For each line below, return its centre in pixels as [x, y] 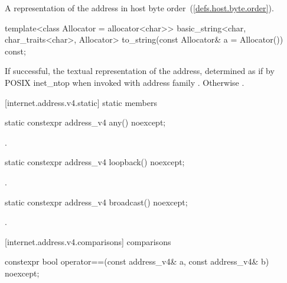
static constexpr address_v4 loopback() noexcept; [95, 162]
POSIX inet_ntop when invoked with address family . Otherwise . [125, 82]
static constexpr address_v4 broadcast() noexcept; [96, 202]
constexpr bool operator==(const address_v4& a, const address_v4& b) [137, 261]
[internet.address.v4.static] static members [81, 102]
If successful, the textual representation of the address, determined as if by [140, 71]
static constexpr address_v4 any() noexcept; [85, 122]
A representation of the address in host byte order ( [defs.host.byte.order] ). [139, 8]
